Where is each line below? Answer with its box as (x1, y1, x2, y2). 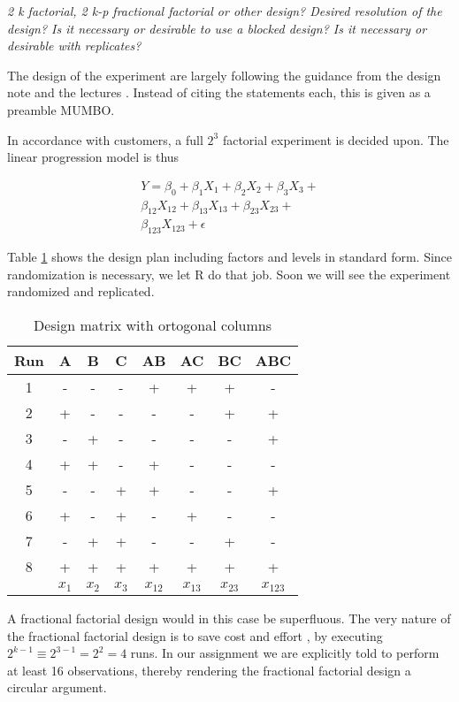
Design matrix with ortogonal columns (34, 315, 272, 336)
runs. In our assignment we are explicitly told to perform (130, 644, 440, 662)
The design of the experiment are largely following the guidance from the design (7, 65, 441, 84)
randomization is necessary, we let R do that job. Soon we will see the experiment (7, 264, 451, 283)
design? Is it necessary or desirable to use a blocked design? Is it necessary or (7, 19, 427, 37)
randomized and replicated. (7, 282, 155, 301)
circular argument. (7, 678, 107, 697)
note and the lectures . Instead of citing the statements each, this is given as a (7, 83, 431, 102)
